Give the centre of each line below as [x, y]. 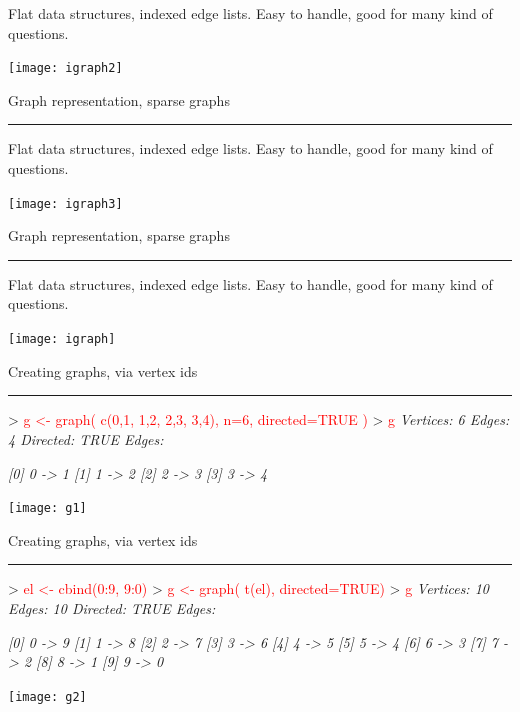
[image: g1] [47, 508]
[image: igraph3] [65, 203]
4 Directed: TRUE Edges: [86, 438]
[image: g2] [47, 696]
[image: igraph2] [65, 68]
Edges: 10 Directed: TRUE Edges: [112, 607]
